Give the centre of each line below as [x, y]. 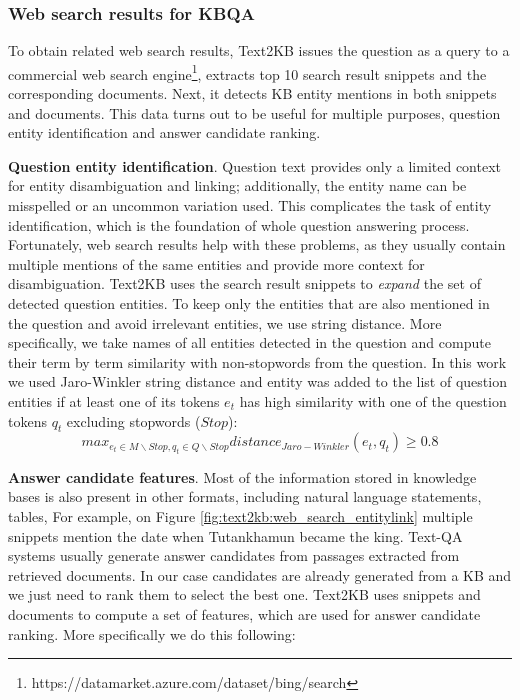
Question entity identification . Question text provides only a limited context [254, 165]
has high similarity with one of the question [373, 400]
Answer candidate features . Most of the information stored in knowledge [242, 476]
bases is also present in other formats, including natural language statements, [245, 496]
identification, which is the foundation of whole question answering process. [239, 224]
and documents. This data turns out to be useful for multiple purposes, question [254, 112]
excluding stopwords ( [133, 420]
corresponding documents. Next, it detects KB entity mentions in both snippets [252, 93]
